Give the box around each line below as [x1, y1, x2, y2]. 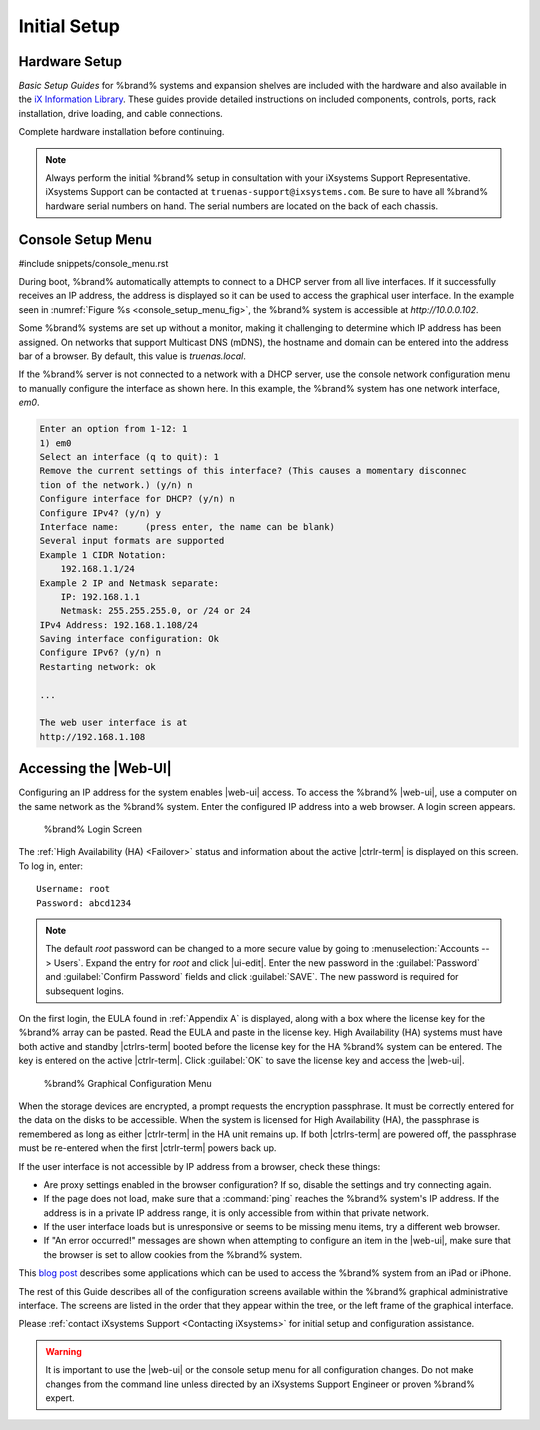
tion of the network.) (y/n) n [39, 479, 194, 490]
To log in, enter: [18, 860, 84, 872]
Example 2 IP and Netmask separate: [39, 577, 220, 589]
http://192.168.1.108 [39, 731, 146, 742]
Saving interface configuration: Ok [39, 633, 220, 645]
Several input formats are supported [39, 535, 225, 547]
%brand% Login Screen [43, 823, 143, 835]
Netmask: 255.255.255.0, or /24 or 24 [60, 605, 251, 617]
